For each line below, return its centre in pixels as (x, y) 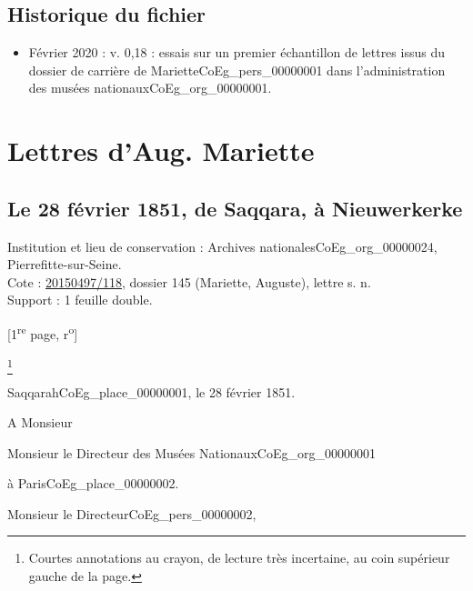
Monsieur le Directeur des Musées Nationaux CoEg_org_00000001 (191, 452)
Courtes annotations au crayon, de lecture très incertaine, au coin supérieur (239, 558)
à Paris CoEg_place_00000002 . (93, 483)
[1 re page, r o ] (43, 332)
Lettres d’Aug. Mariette (161, 150)
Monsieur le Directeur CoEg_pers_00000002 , (132, 513)
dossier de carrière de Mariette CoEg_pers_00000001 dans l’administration (237, 70)
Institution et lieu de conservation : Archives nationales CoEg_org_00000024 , (222, 246)
